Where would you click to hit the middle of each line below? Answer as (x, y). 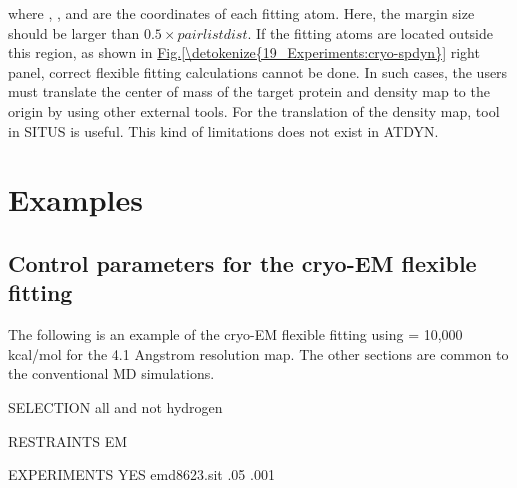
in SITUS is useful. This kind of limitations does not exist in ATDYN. (223, 130)
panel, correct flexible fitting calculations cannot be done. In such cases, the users (258, 71)
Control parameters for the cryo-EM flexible (242, 262)
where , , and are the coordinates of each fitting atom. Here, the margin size (241, 13)
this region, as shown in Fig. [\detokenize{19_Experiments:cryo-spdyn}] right (244, 52)
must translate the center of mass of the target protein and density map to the (249, 91)
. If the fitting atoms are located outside (370, 32)
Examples (75, 199)
